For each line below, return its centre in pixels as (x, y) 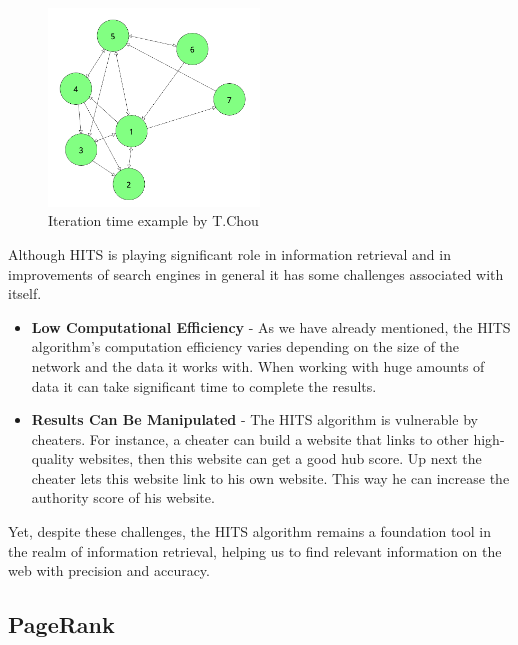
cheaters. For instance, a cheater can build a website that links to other (250, 438)
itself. (25, 293)
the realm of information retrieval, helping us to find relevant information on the (255, 550)
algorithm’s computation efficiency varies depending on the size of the (245, 346)
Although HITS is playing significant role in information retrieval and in (229, 253)
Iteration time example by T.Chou (153, 220)
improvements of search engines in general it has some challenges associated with (256, 273)
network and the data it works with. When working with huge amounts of (258, 365)
